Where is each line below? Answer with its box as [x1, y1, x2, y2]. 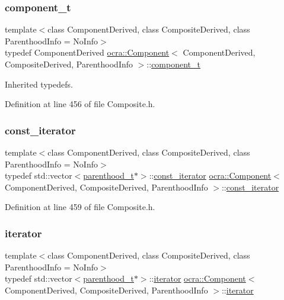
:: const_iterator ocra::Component [149, 169, 272, 182]
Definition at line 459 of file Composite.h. [5, 201, 155, 213]
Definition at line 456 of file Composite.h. [5, 98, 155, 110]
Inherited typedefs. [5, 78, 73, 90]
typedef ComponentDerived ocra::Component [5, 46, 170, 59]
